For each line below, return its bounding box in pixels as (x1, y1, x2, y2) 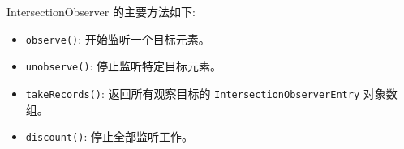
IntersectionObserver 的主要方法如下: (6, 3, 196, 19)
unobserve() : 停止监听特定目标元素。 (25, 57, 222, 74)
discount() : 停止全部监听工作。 (25, 128, 193, 145)
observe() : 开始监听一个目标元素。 (25, 30, 210, 47)
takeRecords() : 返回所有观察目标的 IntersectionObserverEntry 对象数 (25, 84, 398, 101)
